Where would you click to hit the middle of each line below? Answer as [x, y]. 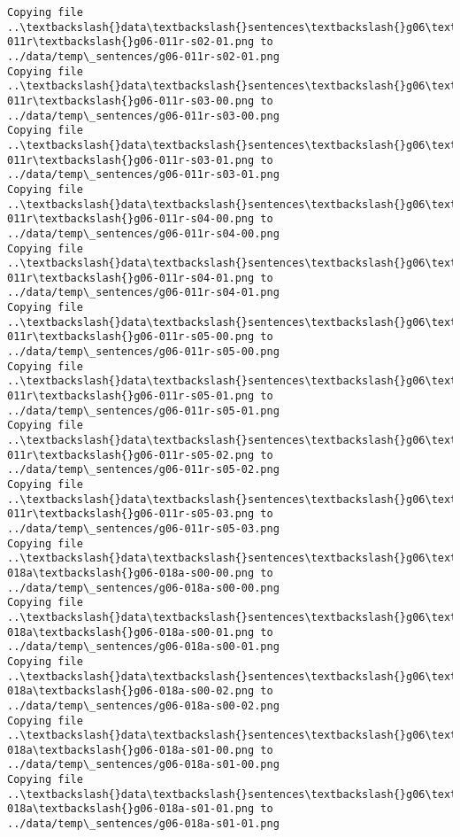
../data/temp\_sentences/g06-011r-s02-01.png [143, 56]
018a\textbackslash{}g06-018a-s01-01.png [131, 809]
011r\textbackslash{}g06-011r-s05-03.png [131, 514]
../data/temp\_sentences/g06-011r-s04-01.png [143, 293]
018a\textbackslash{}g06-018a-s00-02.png [131, 691]
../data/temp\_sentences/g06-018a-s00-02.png [143, 705]
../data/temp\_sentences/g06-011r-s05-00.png [143, 352]
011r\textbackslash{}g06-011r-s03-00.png [131, 101]
